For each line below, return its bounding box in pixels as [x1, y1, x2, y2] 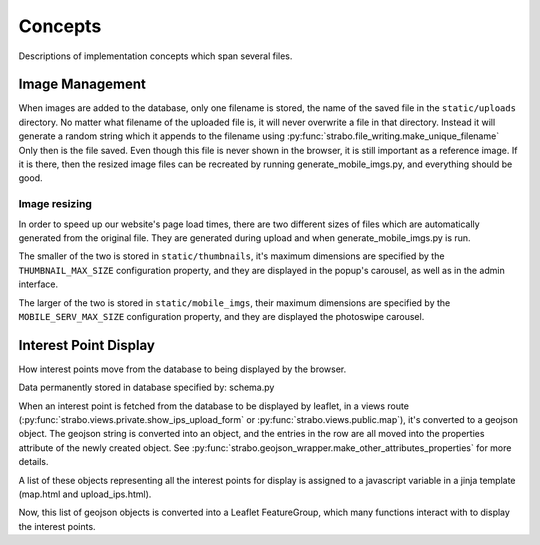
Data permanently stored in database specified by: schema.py [18, 381, 275, 394]
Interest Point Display [18, 336, 155, 354]
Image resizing [18, 197, 92, 211]
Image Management [18, 76, 147, 93]
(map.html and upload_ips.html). [18, 488, 152, 500]
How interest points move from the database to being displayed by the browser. [18, 363, 347, 375]
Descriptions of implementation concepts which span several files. [18, 50, 293, 62]
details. [18, 456, 49, 468]
